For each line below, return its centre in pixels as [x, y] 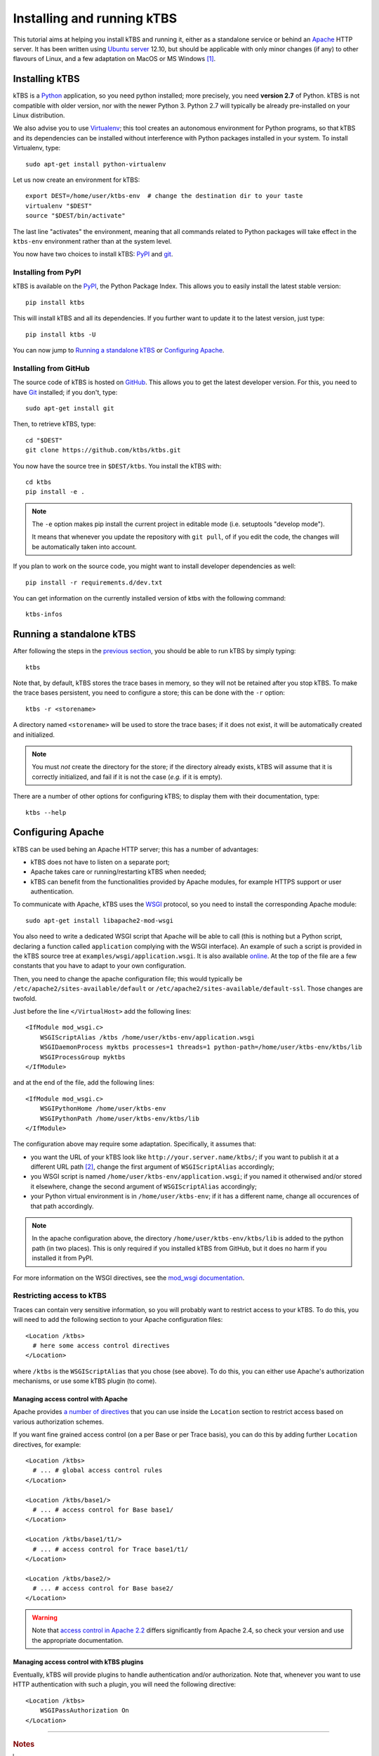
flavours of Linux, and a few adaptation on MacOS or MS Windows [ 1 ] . [114, 59]
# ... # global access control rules [98, 1470]
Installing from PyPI [47, 273]
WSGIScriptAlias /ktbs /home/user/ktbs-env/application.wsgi [147, 1037]
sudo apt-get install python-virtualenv [96, 164]
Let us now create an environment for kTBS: [77, 180]
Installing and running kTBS [95, 18]
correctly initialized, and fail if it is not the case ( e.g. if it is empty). [127, 777]
